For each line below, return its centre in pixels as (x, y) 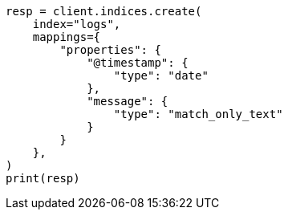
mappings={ (67, 37)
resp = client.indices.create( (104, 11)
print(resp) (43, 178)
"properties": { (110, 50)
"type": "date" (161, 75)
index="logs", (77, 24)
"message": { (128, 101)
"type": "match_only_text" (198, 114)
